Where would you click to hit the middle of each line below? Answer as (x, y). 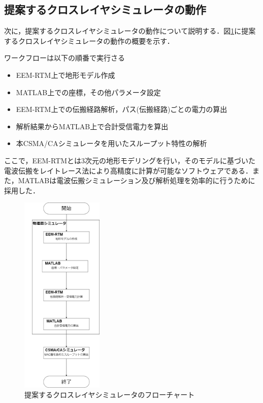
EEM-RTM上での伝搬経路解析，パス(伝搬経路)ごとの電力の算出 (122, 109)
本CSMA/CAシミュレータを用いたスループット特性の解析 (111, 143)
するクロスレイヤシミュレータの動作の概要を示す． (89, 40)
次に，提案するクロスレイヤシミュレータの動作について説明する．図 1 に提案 (130, 31)
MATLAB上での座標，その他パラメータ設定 (88, 92)
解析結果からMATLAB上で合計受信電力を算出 (92, 126)
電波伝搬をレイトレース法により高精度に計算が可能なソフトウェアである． (128, 170)
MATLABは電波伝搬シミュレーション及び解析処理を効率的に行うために (137, 180)
